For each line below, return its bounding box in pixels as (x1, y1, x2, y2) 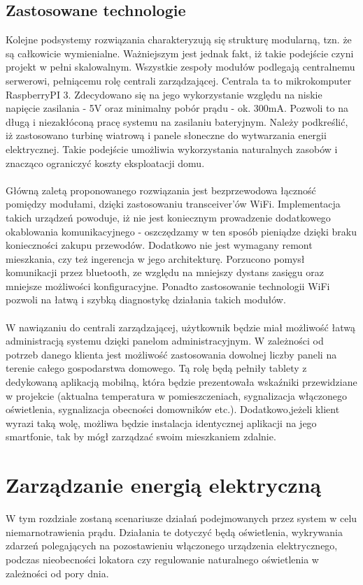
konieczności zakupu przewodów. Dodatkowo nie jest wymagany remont (6, 238, 313, 252)
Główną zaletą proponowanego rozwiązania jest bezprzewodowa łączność (6, 182, 316, 197)
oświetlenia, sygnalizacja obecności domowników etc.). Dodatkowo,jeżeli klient (6, 402, 340, 417)
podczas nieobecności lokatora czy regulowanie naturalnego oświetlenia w (6, 551, 319, 566)
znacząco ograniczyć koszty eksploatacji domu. (6, 155, 205, 170)
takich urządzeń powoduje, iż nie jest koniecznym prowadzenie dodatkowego (6, 210, 331, 224)
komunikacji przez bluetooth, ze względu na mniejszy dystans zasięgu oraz (6, 265, 324, 280)
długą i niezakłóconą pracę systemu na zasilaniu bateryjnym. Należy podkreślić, (6, 114, 348, 129)
